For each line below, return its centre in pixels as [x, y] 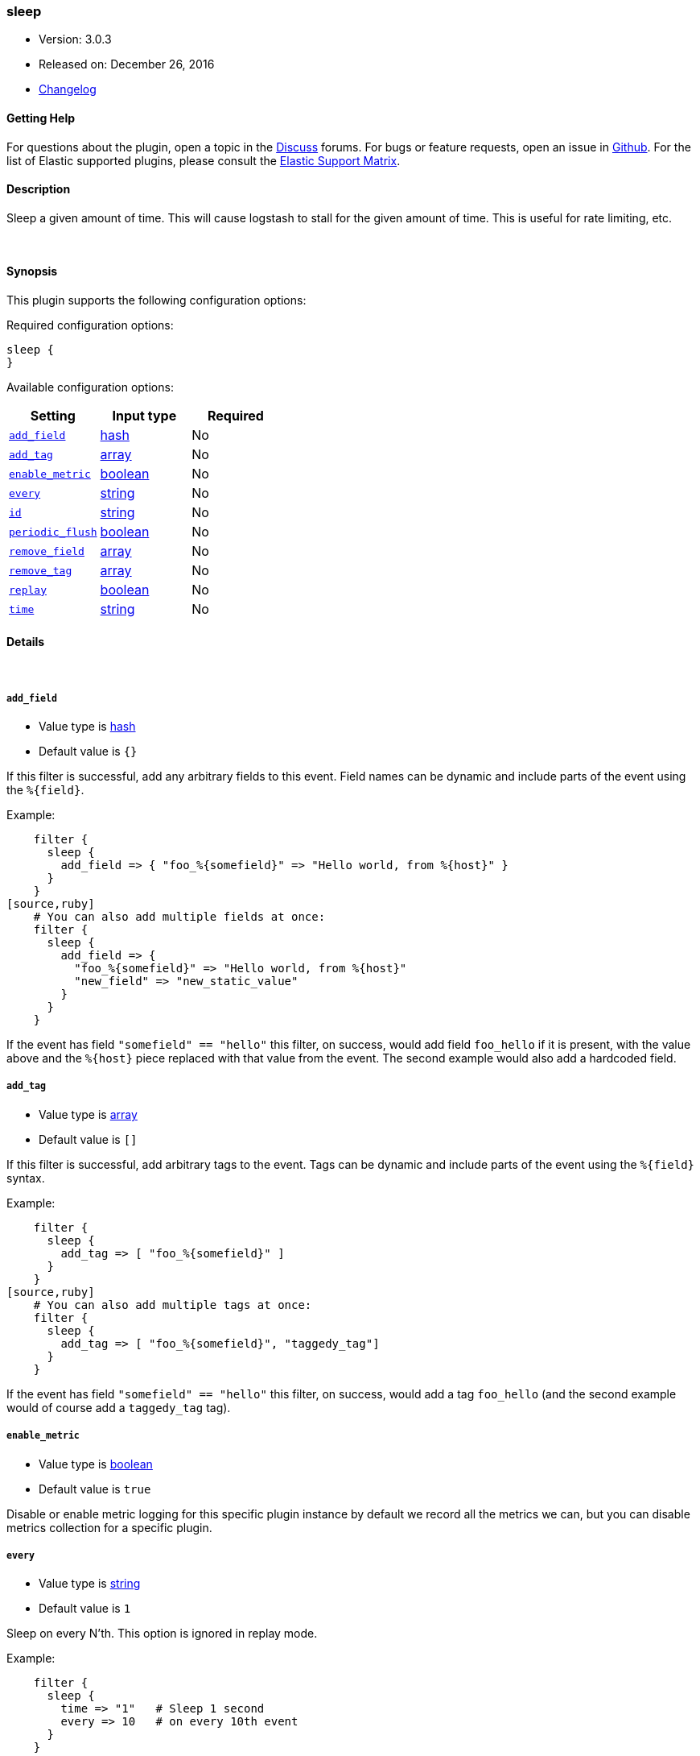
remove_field [47, 551]
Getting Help [41, 118]
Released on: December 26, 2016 [127, 64]
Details [26, 641]
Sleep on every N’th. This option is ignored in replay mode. [162, 1634]
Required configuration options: [90, 325]
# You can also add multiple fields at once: [179, 917]
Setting [53, 416]
